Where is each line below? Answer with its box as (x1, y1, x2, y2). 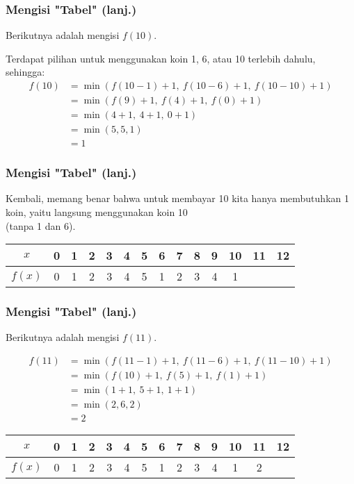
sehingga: (6, 65, 45, 79)
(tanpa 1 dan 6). (6, 218, 76, 233)
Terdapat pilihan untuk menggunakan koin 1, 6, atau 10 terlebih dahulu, (6, 51, 316, 65)
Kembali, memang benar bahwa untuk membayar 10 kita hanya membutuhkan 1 (6, 191, 349, 206)
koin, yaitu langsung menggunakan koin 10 (6, 204, 188, 219)
